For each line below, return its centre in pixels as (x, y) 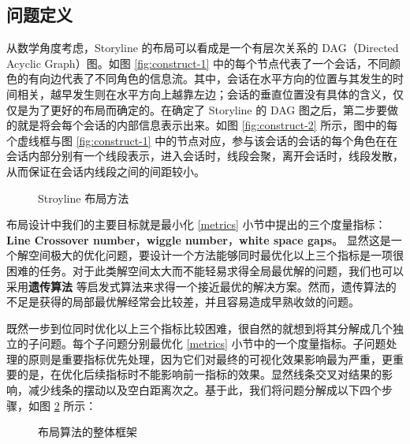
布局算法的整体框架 (88, 432)
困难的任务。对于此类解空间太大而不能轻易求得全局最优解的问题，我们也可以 (205, 270)
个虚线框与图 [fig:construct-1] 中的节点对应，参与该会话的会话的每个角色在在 (202, 140)
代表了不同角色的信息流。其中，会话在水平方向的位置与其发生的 (227, 78)
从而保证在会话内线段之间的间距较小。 (106, 171)
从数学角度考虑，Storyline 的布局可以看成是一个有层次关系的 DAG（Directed (203, 48)
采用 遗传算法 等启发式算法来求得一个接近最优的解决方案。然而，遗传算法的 (201, 286)
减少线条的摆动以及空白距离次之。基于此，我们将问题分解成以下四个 (205, 390)
